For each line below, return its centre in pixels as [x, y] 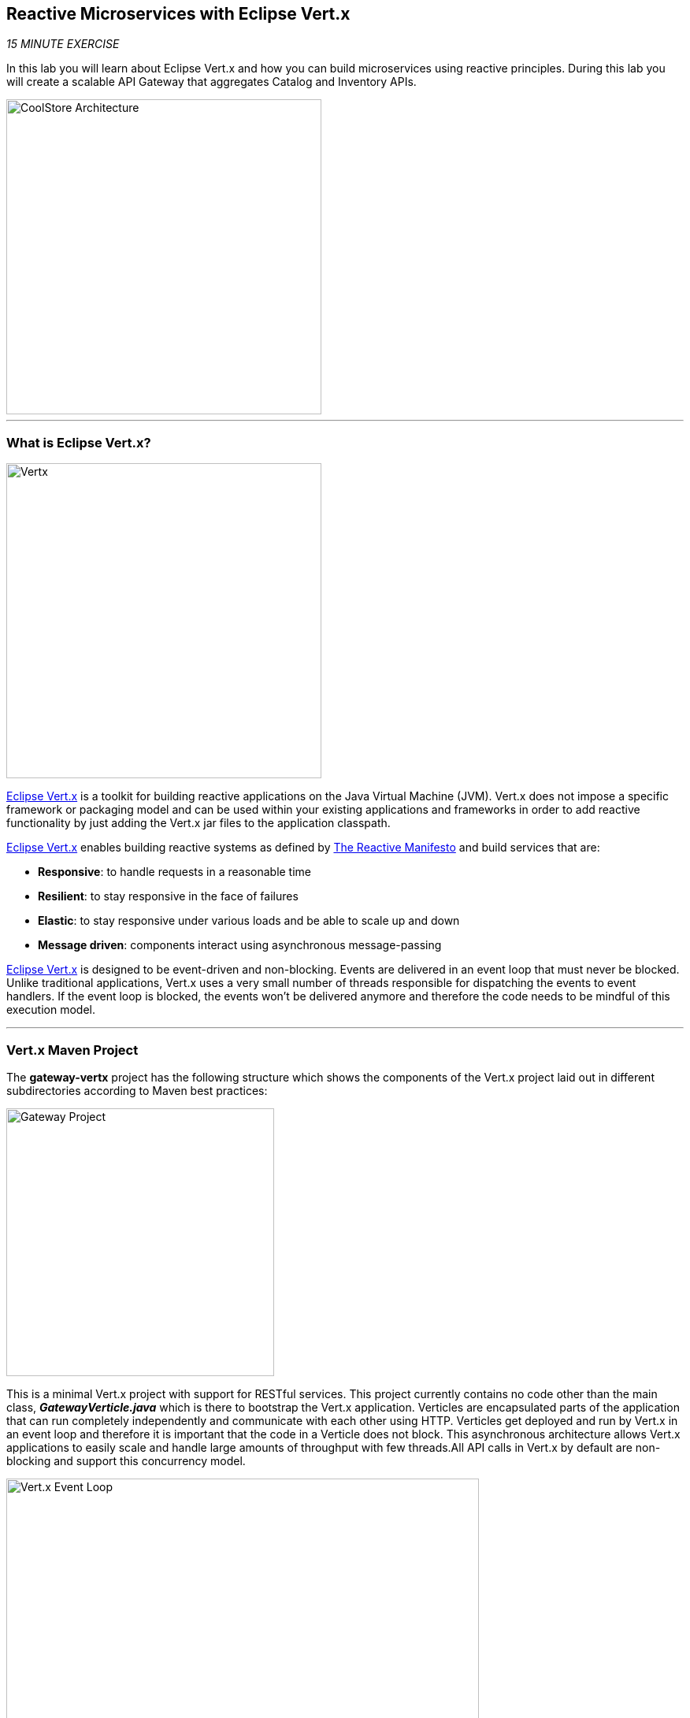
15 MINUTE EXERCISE [63, 44]
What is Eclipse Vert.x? [79, 442]
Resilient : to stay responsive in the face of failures [168, 896]
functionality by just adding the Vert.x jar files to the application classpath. [198, 823]
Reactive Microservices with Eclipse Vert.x [178, 14]
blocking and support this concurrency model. [126, 1460]
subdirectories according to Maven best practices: [137, 1090]
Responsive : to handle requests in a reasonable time [175, 872]
